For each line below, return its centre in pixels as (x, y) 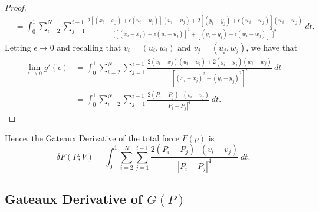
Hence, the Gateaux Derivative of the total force (92, 138)
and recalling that (89, 47)
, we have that (272, 47)
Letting (18, 47)
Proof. (16, 7)
